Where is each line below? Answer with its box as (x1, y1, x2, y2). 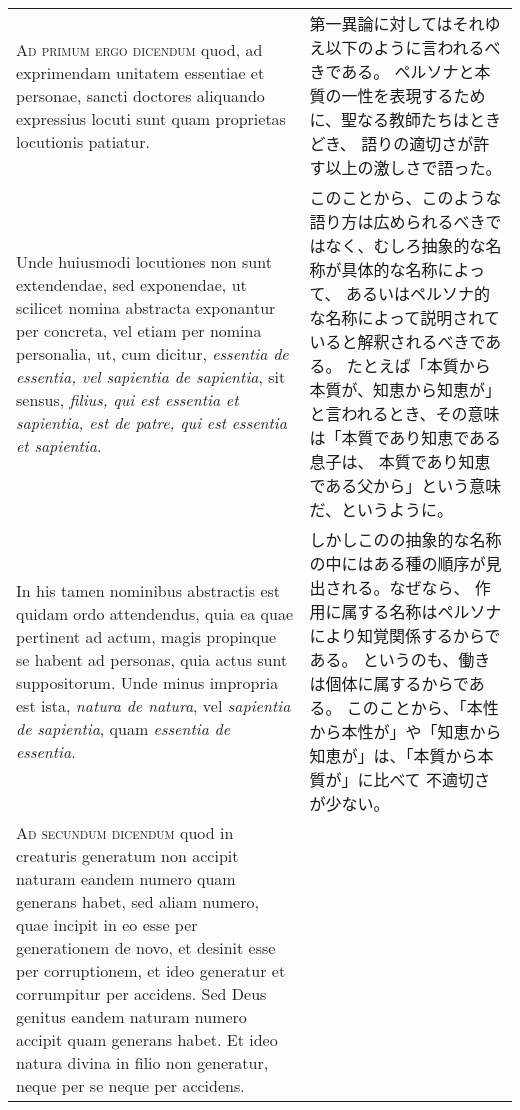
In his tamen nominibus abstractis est (16, 579, 281, 602)
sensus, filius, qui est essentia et (16, 387, 239, 411)
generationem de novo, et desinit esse (16, 936, 276, 959)
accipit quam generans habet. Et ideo (16, 1028, 278, 1051)
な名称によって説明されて (309, 306, 500, 329)
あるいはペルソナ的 (345, 282, 490, 305)
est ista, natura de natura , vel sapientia (16, 694, 291, 717)
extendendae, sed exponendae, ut (16, 272, 247, 296)
